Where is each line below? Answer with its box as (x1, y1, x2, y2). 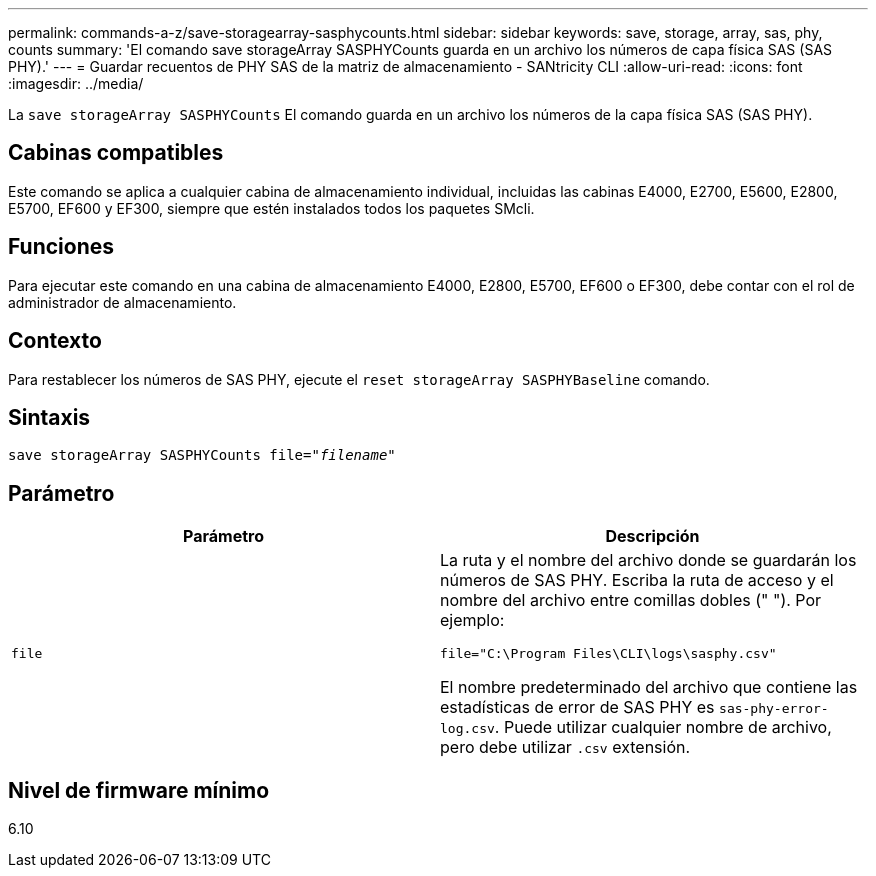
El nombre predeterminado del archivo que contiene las (440, 677, 858, 698)
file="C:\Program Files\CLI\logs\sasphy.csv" (440, 646, 777, 662)
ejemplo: (440, 610, 505, 631)
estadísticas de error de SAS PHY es (440, 697, 715, 718)
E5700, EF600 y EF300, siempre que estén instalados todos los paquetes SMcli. (8, 199, 535, 217)
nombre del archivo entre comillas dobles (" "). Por (440, 590, 822, 611)
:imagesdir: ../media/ (8, 75, 144, 92)
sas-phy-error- (719, 701, 829, 717)
